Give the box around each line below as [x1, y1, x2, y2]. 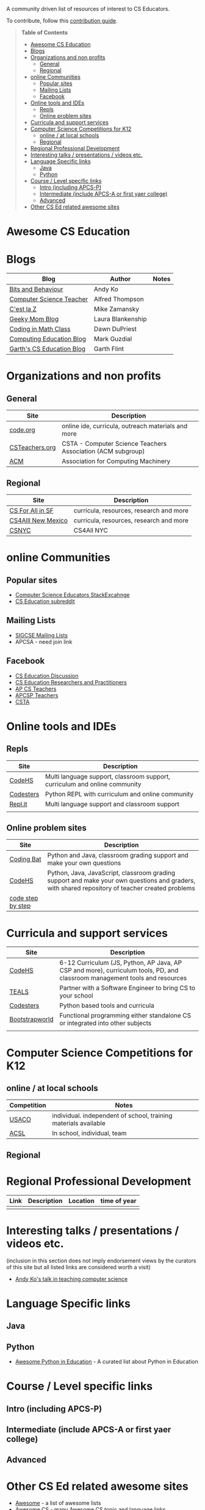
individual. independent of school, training [52, 1111, 173, 1120]
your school [59, 991, 93, 1000]
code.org [9, 426, 35, 434]
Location [68, 1196, 95, 1205]
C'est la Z [9, 305, 37, 314]
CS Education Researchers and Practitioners [15, 678, 127, 686]
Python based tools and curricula [59, 1001, 154, 1010]
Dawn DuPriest [93, 325, 137, 333]
